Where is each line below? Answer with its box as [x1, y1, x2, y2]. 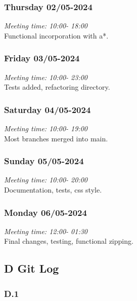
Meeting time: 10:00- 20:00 [4, 174, 87, 185]
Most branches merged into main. [4, 133, 108, 143]
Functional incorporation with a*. [4, 30, 109, 41]
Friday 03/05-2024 [4, 52, 80, 64]
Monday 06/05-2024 [4, 206, 87, 218]
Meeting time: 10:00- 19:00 [4, 123, 87, 134]
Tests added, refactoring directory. [4, 82, 110, 92]
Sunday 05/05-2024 [4, 155, 84, 167]
